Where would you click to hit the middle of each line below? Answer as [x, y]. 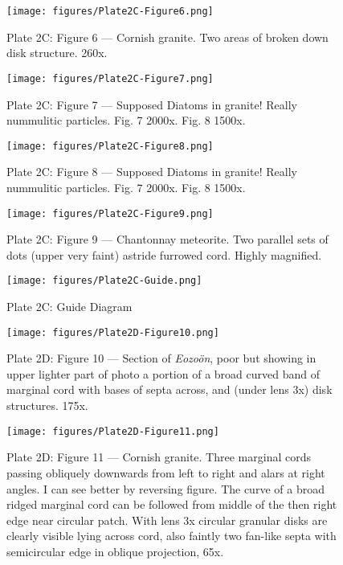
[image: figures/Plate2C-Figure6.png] [110, 11]
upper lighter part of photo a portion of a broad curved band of [163, 373]
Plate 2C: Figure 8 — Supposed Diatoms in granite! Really [152, 172]
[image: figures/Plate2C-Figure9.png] [110, 213]
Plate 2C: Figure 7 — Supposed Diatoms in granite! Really [152, 104]
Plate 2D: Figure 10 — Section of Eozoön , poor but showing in [161, 358]
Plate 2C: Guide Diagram [69, 307]
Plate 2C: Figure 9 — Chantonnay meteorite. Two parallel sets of [167, 239]
